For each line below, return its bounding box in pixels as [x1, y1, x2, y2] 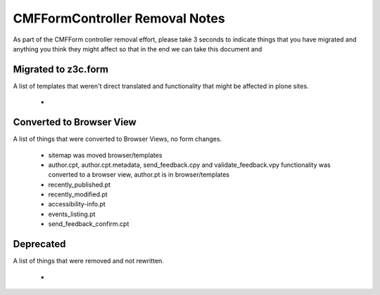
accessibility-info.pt [48, 200, 106, 208]
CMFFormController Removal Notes [13, 11, 225, 26]
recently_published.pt [48, 180, 111, 189]
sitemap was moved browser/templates [48, 151, 163, 159]
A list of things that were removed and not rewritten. [13, 257, 165, 265]
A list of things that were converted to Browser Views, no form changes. [13, 134, 222, 144]
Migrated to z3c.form [13, 63, 109, 75]
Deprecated [13, 238, 66, 250]
